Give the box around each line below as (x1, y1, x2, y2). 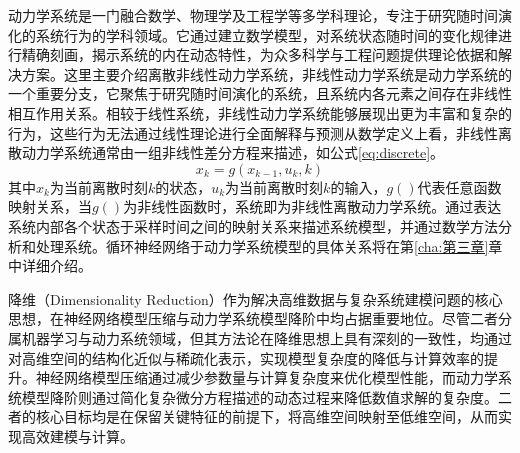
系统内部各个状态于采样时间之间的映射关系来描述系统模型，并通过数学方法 (8, 215, 498, 236)
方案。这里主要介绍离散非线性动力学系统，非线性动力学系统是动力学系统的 (21, 63, 512, 84)
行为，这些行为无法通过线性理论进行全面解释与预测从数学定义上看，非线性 (8, 122, 498, 143)
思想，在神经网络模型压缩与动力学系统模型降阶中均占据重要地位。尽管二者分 (8, 308, 512, 329)
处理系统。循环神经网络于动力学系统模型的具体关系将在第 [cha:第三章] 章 (35, 235, 503, 256)
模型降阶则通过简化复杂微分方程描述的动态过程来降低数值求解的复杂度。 (21, 386, 498, 407)
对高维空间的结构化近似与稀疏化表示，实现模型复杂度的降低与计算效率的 (8, 347, 484, 368)
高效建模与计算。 (21, 425, 134, 446)
